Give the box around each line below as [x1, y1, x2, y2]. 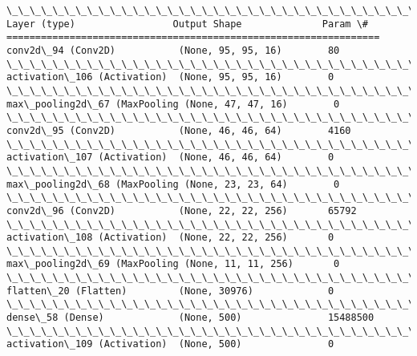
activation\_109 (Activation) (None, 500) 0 [6, 338, 334, 350]
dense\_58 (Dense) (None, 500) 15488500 [6, 312, 374, 324]
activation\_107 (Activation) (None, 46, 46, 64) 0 [6, 152, 334, 164]
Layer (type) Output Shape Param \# [6, 18, 369, 30]
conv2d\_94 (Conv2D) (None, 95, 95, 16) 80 [6, 44, 340, 56]
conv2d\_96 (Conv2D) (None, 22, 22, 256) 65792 [6, 204, 357, 216]
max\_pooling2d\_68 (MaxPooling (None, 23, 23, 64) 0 [6, 178, 340, 190]
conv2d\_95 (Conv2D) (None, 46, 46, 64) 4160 [6, 124, 351, 136]
